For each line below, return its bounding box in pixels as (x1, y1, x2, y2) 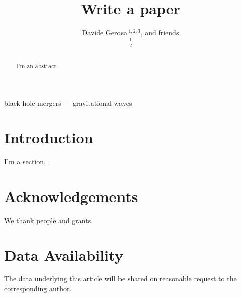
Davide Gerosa (82, 27, 128, 38)
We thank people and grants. (4, 215, 93, 225)
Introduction (4, 127, 93, 148)
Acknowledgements (4, 185, 138, 206)
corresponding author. (4, 283, 72, 294)
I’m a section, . (4, 156, 50, 167)
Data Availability (4, 244, 124, 265)
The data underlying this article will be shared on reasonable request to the (4, 273, 237, 284)
